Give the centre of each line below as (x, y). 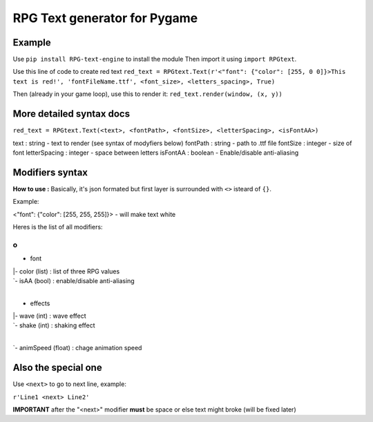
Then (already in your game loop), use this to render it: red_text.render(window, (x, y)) (148, 94)
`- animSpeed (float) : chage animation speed (77, 348)
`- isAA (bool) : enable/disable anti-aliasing (74, 280)
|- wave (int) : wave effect (49, 316)
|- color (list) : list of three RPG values (66, 271)
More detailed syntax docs (71, 114)
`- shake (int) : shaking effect (54, 325)
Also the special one (58, 368)
